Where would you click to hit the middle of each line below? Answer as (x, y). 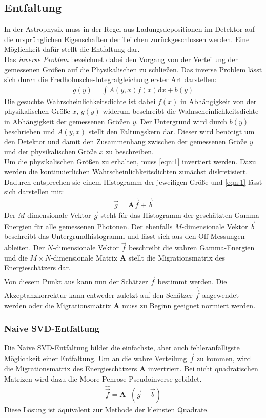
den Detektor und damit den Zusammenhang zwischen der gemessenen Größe (126, 141)
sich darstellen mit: (34, 192)
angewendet (220, 295)
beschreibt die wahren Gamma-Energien (192, 247)
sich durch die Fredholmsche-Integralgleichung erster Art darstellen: (110, 79)
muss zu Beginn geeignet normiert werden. (189, 305)
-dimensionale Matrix (84, 257)
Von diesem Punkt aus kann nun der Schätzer (76, 281)
